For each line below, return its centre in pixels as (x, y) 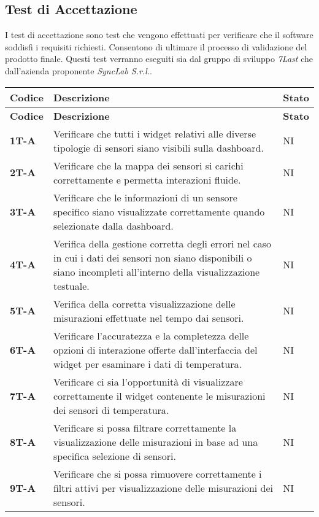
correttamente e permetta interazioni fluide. (147, 179)
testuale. (71, 286)
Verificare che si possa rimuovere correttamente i (157, 473)
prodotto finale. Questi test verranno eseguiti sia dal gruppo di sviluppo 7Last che (159, 59)
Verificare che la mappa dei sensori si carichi (148, 165)
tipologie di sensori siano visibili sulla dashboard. (158, 147)
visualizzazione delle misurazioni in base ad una (156, 441)
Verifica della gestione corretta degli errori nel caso (162, 243)
